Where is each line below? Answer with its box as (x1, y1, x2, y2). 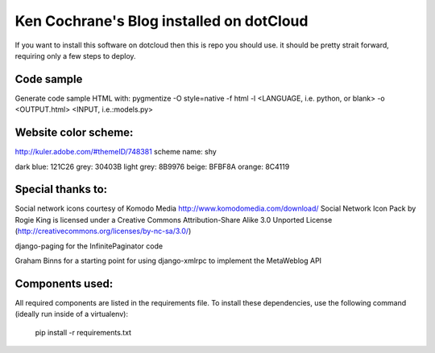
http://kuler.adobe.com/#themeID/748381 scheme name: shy (14, 147, 217, 157)
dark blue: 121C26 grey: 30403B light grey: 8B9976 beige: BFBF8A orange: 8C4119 (14, 162, 290, 171)
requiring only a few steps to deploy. (14, 51, 136, 60)
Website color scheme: (14, 125, 134, 140)
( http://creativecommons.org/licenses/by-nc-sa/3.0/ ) (14, 226, 192, 236)
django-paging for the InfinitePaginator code (14, 241, 164, 251)
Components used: (14, 277, 114, 290)
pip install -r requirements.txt (35, 327, 132, 337)
